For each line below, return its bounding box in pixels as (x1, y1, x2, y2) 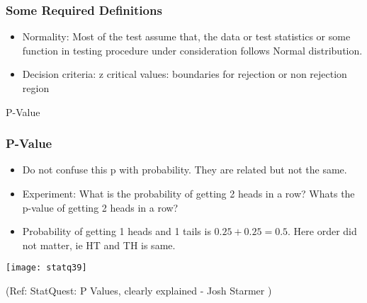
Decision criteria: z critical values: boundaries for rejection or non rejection (22, 67, 347, 81)
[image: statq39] (6, 263, 87, 273)
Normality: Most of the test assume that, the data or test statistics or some (22, 29, 351, 44)
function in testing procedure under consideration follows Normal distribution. (22, 42, 363, 57)
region (22, 81, 50, 95)
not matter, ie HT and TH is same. (22, 237, 176, 252)
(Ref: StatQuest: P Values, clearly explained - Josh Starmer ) (6, 283, 272, 298)
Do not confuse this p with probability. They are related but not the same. (22, 162, 347, 177)
